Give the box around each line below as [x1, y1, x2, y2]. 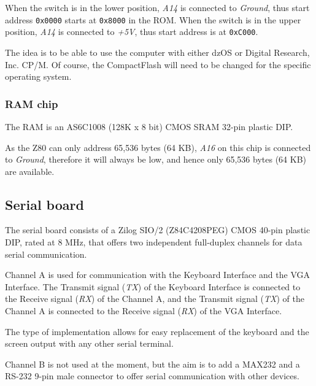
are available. [5, 164, 55, 177]
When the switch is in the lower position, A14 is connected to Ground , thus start [5, 1, 310, 14]
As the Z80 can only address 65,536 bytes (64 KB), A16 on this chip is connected [5, 141, 311, 153]
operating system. [5, 70, 72, 83]
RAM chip [5, 96, 58, 111]
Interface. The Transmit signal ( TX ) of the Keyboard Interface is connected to [5, 280, 301, 293]
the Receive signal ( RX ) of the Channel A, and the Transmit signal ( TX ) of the [5, 292, 304, 305]
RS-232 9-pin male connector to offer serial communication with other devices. [5, 369, 299, 382]
